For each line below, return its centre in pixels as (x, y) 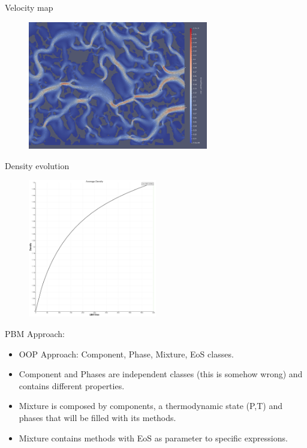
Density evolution (37, 165)
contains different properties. (72, 385)
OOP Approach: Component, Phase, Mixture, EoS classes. (126, 354)
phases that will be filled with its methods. (97, 417)
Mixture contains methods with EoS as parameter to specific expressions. (153, 438)
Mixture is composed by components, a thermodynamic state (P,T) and (151, 406)
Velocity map (29, 7)
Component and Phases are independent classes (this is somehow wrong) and (161, 374)
